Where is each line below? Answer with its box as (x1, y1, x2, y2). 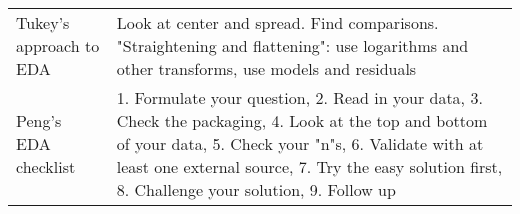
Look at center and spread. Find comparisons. (116, 11, 439, 34)
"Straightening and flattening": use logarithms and (116, 34, 469, 57)
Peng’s (16, 109, 62, 132)
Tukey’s (16, 11, 70, 34)
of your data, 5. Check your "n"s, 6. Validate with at (116, 132, 484, 155)
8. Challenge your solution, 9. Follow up (116, 178, 396, 201)
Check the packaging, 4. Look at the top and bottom (116, 109, 488, 132)
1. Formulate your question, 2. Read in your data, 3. (116, 86, 483, 109)
